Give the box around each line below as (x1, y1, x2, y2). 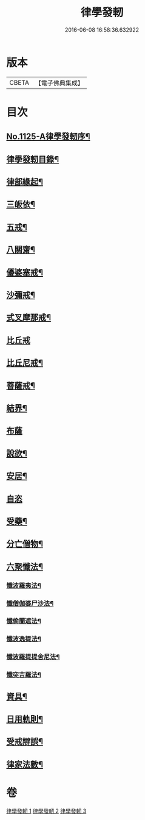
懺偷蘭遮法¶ (6, 617, 41, 626)
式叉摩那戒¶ (6, 312, 52, 323)
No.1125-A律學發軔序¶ (6, 132, 90, 142)
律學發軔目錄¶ (6, 154, 59, 165)
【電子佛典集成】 (35, 79, 84, 87)
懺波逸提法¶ (6, 635, 41, 643)
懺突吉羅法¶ (6, 671, 41, 679)
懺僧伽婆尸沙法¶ (6, 599, 54, 607)
